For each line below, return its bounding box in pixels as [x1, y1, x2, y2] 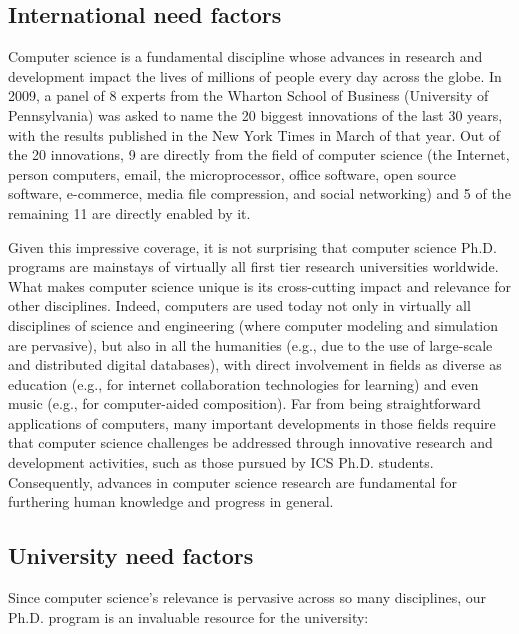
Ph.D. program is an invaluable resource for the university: [8, 606, 369, 627]
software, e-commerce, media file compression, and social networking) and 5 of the [8, 183, 511, 204]
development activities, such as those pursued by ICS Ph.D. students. [8, 452, 434, 473]
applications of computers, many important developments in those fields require [8, 412, 496, 433]
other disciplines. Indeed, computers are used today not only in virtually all [8, 295, 471, 316]
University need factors [8, 540, 254, 571]
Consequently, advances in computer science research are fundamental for [8, 471, 457, 492]
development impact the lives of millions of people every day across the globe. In [8, 65, 502, 86]
